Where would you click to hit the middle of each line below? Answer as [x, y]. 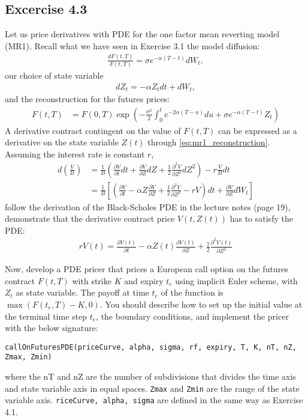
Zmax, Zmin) [28, 357]
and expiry [144, 280]
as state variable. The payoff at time [82, 292]
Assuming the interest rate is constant [75, 154]
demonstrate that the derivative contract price [90, 218]
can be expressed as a [257, 130]
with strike [92, 280]
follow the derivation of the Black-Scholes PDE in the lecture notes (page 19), [148, 206]
